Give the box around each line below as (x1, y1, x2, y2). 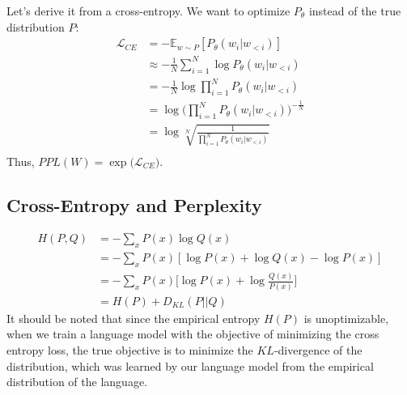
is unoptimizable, (303, 309, 389, 326)
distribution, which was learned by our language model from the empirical (6, 357, 374, 374)
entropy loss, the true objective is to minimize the (6, 342, 253, 358)
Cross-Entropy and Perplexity (6, 192, 262, 217)
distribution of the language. (6, 373, 147, 390)
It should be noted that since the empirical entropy (6, 309, 261, 326)
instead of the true (308, 2, 401, 19)
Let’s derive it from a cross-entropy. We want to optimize (6, 2, 290, 19)
